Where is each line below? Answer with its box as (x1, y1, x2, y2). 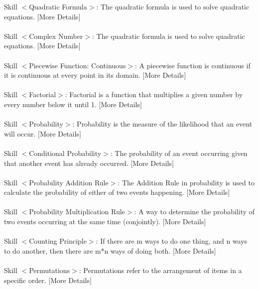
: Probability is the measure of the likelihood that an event (72, 119, 253, 129)
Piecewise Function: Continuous (29, 60, 126, 70)
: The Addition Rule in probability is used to (118, 177, 255, 187)
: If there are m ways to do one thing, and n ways (96, 236, 248, 246)
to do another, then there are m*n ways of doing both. (4, 245, 171, 256)
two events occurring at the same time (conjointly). (4, 216, 161, 227)
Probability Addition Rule (29, 177, 109, 187)
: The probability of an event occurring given (110, 147, 248, 158)
